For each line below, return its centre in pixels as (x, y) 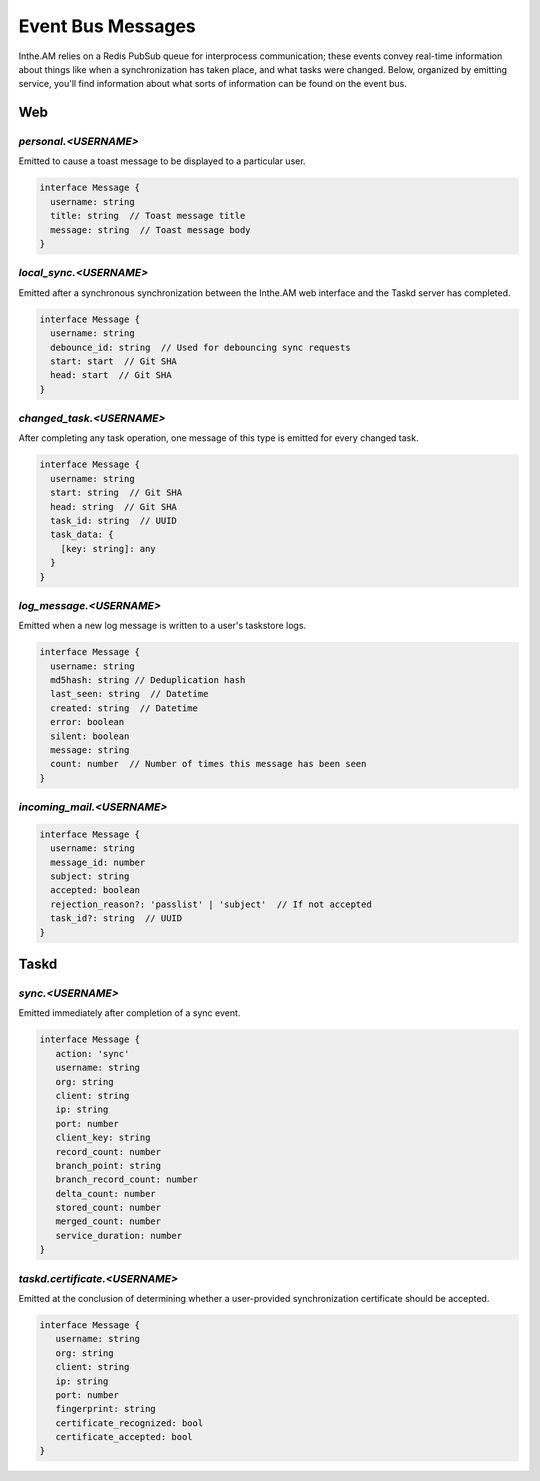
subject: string (90, 876)
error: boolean (87, 722)
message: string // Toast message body (150, 229)
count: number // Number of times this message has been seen (208, 764)
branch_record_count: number (127, 1179)
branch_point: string (108, 1165)
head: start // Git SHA (111, 375)
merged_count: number (108, 1221)
